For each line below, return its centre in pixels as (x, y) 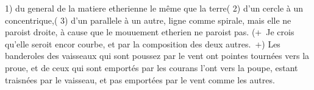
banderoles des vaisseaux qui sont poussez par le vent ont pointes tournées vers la (157, 56)
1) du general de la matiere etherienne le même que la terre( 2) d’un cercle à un (154, 8)
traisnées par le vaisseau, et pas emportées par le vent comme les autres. (140, 79)
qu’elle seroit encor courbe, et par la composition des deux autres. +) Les (143, 43)
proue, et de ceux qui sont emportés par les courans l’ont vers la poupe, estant (152, 67)
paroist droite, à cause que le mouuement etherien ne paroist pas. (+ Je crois (150, 32)
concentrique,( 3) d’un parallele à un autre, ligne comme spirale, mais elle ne (148, 20)
